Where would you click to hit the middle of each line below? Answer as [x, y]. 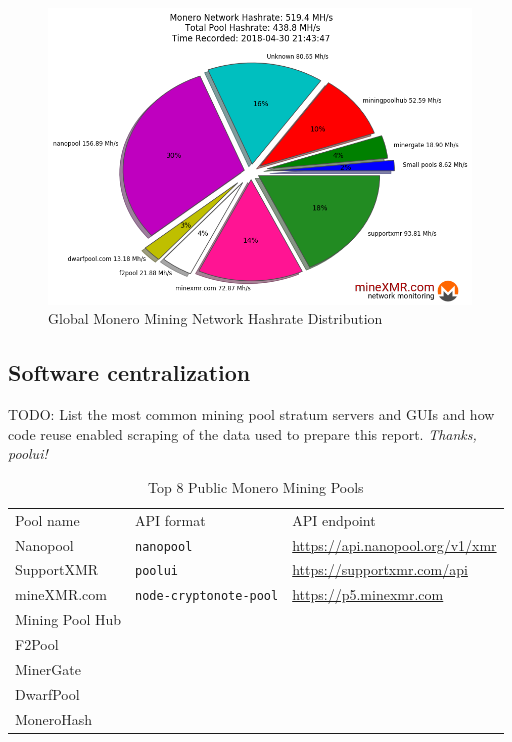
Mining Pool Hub [68, 619]
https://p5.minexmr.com [368, 594]
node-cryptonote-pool [207, 596]
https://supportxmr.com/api [380, 569]
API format [170, 519]
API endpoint [334, 519]
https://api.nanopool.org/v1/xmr [394, 544]
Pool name [47, 519]
